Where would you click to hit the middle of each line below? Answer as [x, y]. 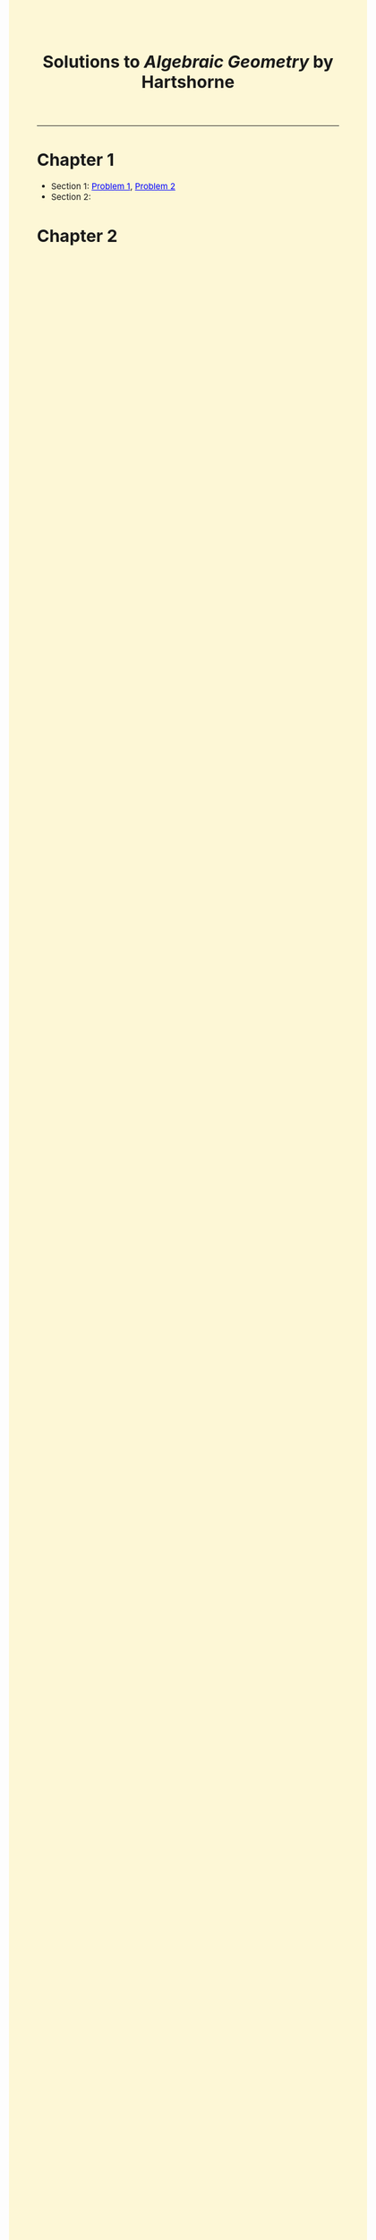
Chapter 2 [77, 236]
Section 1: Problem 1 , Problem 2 [113, 186]
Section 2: [71, 197]
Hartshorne [188, 82]
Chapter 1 [76, 159]
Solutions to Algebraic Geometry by [188, 61]
